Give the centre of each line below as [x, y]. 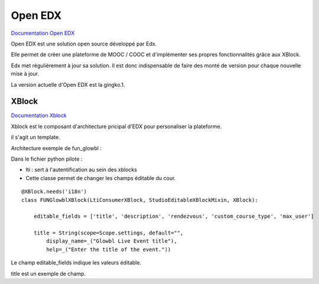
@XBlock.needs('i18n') [54, 192]
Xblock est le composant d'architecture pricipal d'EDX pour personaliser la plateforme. [116, 126]
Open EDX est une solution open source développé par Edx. [84, 44]
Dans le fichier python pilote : [47, 159]
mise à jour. [25, 74]
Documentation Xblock [39, 116]
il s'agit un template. [35, 137]
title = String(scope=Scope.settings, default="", [108, 233]
